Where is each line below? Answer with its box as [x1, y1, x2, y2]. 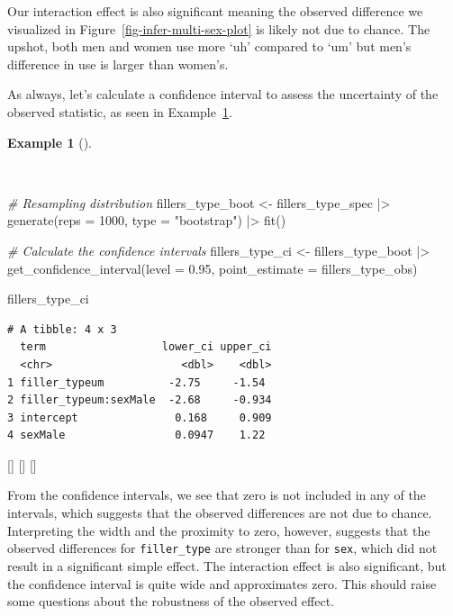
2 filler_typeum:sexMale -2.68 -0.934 [7, 394, 272, 407]
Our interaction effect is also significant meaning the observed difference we [7, 2, 423, 20]
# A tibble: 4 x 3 [7, 322, 117, 336]
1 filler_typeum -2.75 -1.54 [7, 376, 266, 389]
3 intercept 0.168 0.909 [7, 411, 272, 424]
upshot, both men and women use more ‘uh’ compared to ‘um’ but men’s [7, 37, 412, 56]
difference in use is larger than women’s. [7, 54, 229, 73]
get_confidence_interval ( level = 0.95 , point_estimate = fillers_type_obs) [7, 258, 418, 277]
